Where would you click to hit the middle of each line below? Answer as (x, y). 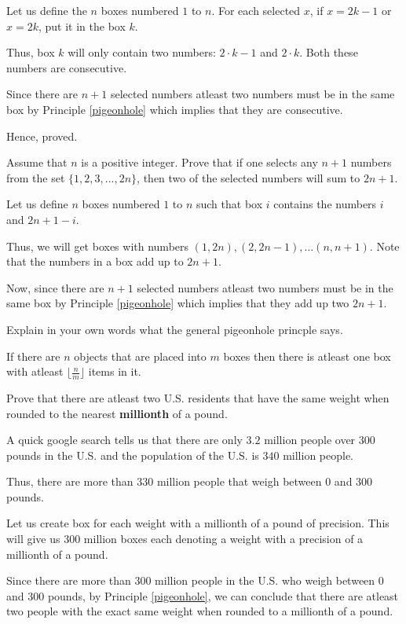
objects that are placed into (140, 356)
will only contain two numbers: (142, 52)
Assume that (37, 162)
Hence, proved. (42, 136)
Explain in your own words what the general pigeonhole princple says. (175, 329)
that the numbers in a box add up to (95, 261)
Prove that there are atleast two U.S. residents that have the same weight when (198, 397)
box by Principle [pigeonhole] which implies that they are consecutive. (175, 109)
